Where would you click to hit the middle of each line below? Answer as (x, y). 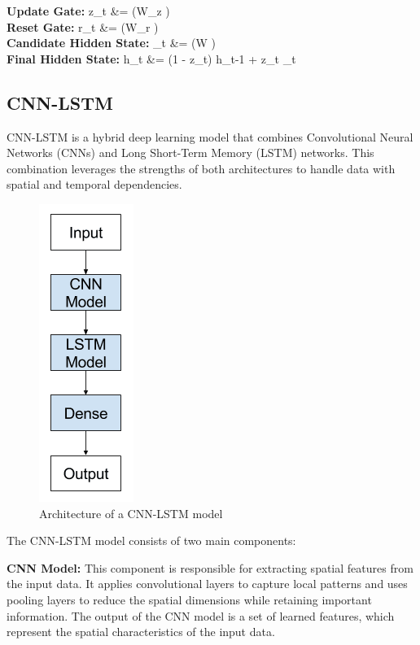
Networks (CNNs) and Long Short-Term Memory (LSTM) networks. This (190, 153)
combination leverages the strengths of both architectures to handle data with (201, 168)
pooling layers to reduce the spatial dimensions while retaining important (189, 599)
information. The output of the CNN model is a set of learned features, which (201, 615)
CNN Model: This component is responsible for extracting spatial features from (210, 567)
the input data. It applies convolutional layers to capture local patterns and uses (207, 584)
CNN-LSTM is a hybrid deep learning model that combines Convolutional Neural (210, 136)
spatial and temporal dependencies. (94, 184)
